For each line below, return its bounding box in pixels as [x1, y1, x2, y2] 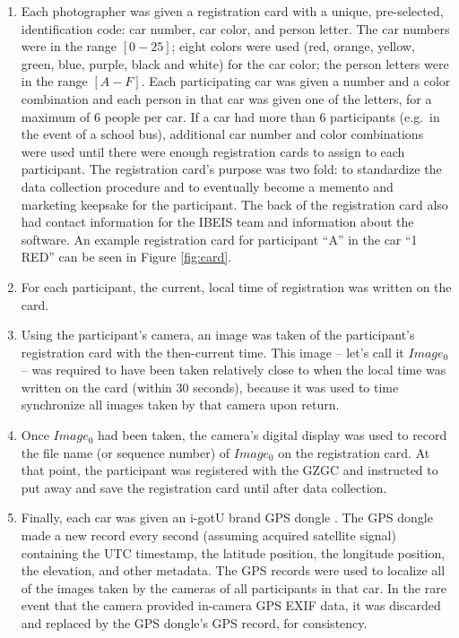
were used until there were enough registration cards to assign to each [21, 142, 405, 160]
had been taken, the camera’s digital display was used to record [98, 426, 447, 444]
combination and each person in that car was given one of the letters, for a [21, 89, 432, 108]
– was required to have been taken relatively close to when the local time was [21, 360, 446, 379]
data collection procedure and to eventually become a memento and [21, 177, 394, 195]
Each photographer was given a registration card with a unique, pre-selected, [21, 2, 444, 20]
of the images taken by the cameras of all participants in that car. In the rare [21, 578, 446, 597]
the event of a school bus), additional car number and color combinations [21, 125, 424, 143]
